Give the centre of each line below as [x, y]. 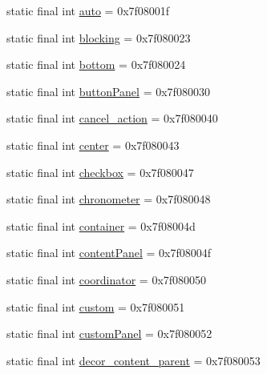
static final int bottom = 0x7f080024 [96, 64]
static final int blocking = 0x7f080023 [99, 37]
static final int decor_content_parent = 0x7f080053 [133, 360]
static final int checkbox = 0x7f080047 [100, 172]
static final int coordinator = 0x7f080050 [107, 279]
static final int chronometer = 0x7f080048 [109, 199]
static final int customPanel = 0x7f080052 [109, 334]
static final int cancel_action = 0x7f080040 [112, 118]
